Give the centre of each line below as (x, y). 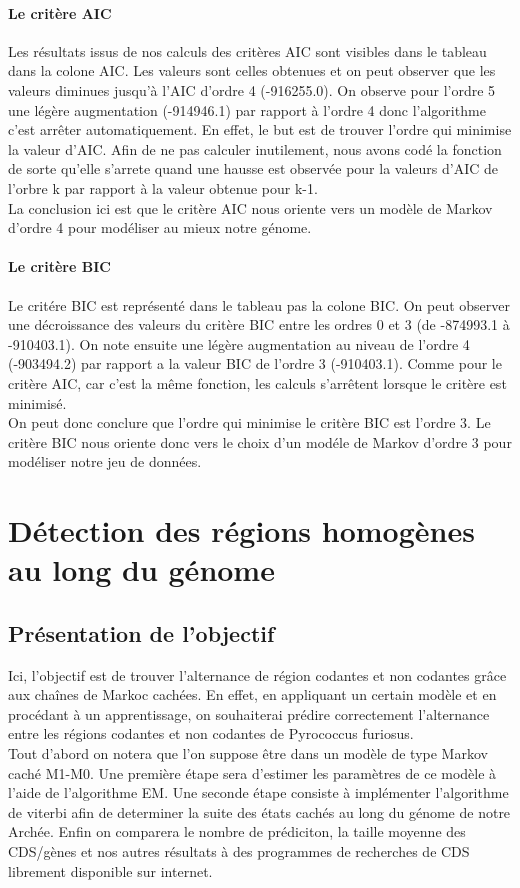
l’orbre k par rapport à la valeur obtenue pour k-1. (163, 187)
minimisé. (37, 402)
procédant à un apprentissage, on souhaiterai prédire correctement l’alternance (249, 713)
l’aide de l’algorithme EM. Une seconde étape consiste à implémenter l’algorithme (258, 792)
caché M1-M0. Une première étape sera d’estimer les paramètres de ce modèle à (252, 772)
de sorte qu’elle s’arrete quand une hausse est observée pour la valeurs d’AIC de (253, 168)
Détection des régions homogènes (241, 530)
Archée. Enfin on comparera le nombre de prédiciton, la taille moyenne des (237, 831)
